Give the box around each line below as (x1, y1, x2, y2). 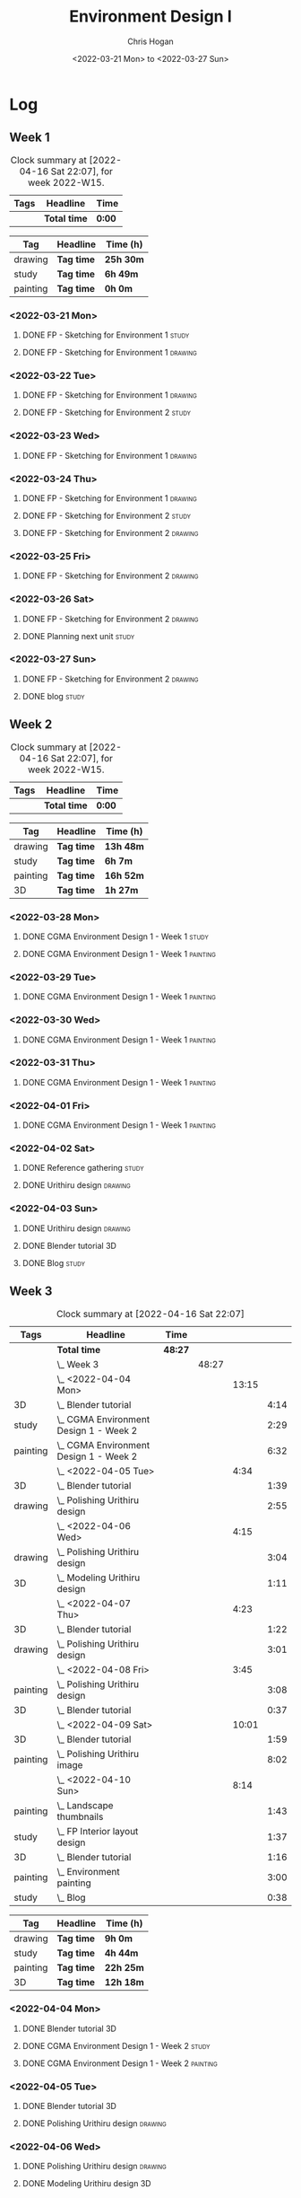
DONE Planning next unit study (21, 630, 135, 641)
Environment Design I (69, 6, 232, 27)
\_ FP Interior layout (56, 1824, 139, 1837)
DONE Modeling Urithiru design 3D (21, 2178, 151, 2189)
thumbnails (56, 1810, 104, 1823)
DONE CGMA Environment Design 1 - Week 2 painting (21, 2058, 218, 2069)
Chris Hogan (126, 36, 175, 47)
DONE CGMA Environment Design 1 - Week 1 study (21, 931, 209, 942)
